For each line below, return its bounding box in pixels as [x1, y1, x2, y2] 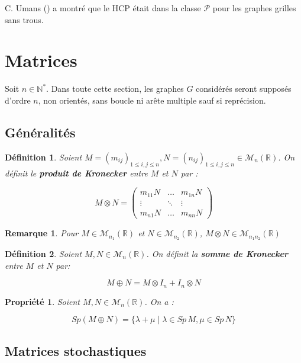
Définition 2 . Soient [5, 248, 82, 260]
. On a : [144, 295, 174, 307]
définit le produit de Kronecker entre [5, 166, 148, 179]
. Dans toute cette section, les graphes [46, 82, 184, 95]
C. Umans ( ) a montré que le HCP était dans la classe [5, 2, 201, 14]
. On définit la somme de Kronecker [146, 248, 288, 260]
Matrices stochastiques [5, 341, 147, 359]
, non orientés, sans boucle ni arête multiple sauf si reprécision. [38, 94, 266, 106]
